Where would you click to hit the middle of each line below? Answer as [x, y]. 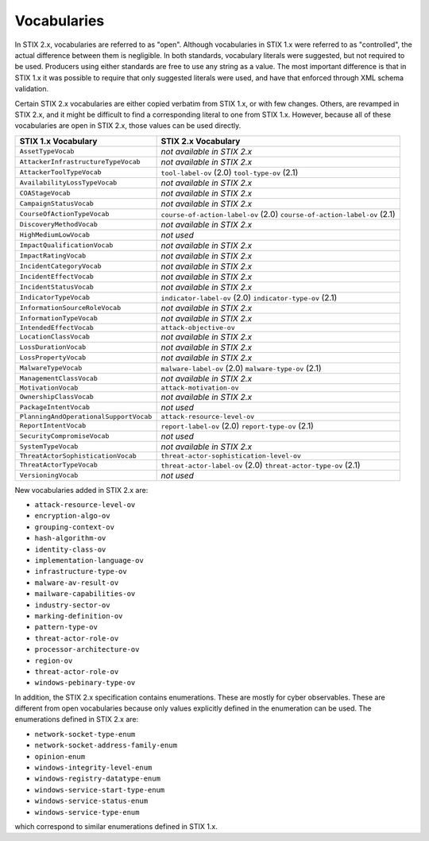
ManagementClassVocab [59, 379]
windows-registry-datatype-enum [97, 779]
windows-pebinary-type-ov [85, 683]
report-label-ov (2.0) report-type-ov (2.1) [237, 425]
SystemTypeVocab [49, 446]
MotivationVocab [49, 388]
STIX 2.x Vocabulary [201, 141]
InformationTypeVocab [59, 318]
